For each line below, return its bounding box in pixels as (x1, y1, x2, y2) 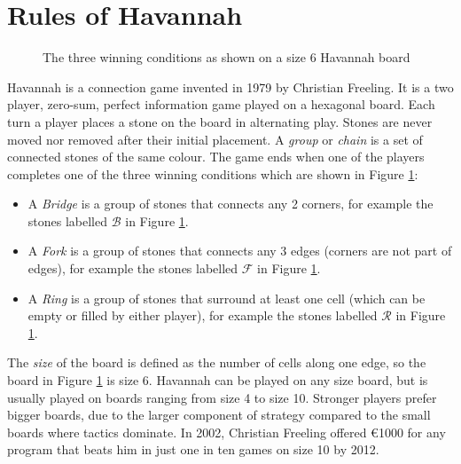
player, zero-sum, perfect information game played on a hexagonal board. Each (7, 95, 435, 114)
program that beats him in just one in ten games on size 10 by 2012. (7, 440, 379, 459)
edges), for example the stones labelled (27, 259, 238, 278)
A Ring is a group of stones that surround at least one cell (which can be (27, 288, 426, 307)
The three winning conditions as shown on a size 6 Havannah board (43, 48, 410, 67)
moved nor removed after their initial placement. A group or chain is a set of (7, 130, 423, 148)
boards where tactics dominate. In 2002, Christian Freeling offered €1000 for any (7, 422, 446, 441)
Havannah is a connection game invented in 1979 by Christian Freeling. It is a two (7, 77, 454, 96)
